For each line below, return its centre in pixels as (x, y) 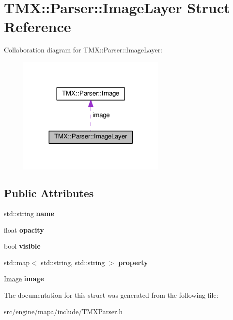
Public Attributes (49, 193)
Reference (38, 26)
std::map (17, 262)
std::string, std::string (73, 262)
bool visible (22, 246)
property (133, 262)
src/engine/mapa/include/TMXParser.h (63, 311)
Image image (24, 278)
